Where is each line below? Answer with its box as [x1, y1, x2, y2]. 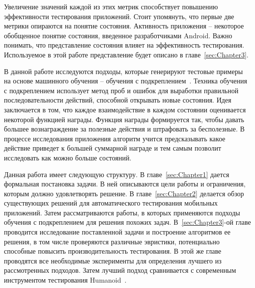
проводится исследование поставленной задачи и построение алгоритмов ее [4, 227, 231, 237]
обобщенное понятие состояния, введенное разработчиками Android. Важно [4, 30, 232, 40]
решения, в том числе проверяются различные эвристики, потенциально [4, 236, 220, 246]
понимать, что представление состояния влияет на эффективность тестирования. [4, 40, 245, 50]
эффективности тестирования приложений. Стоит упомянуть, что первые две [4, 11, 234, 21]
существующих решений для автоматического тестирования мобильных [4, 198, 218, 208]
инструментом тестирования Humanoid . [4, 275, 127, 285]
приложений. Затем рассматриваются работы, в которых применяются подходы [4, 207, 240, 217]
